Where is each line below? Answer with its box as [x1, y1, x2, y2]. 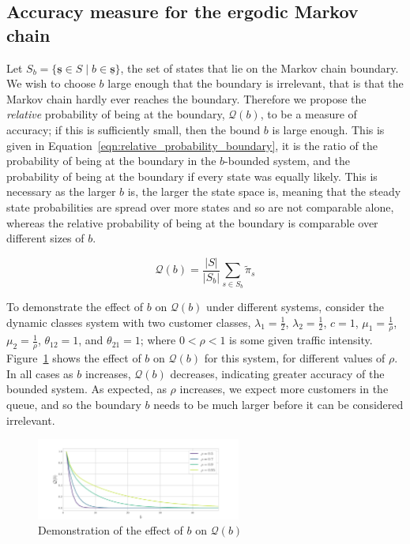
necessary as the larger [6, 183, 116, 200]
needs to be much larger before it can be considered [153, 396, 404, 412]
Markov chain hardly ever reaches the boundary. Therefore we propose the [6, 90, 367, 107]
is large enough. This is [272, 121, 385, 137]
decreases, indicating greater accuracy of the [170, 365, 385, 381]
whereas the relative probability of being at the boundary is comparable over [6, 214, 378, 231]
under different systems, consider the [206, 298, 384, 314]
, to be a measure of [260, 106, 357, 122]
